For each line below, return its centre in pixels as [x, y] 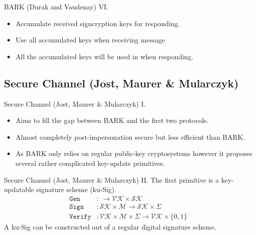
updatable [19, 189]
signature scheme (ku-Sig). [76, 189]
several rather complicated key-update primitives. [90, 163]
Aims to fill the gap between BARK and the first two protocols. [112, 120]
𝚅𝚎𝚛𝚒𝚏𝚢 [80, 216]
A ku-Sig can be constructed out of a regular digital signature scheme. [110, 226]
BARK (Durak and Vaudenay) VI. [56, 6]
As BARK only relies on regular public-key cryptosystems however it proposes [134, 153]
